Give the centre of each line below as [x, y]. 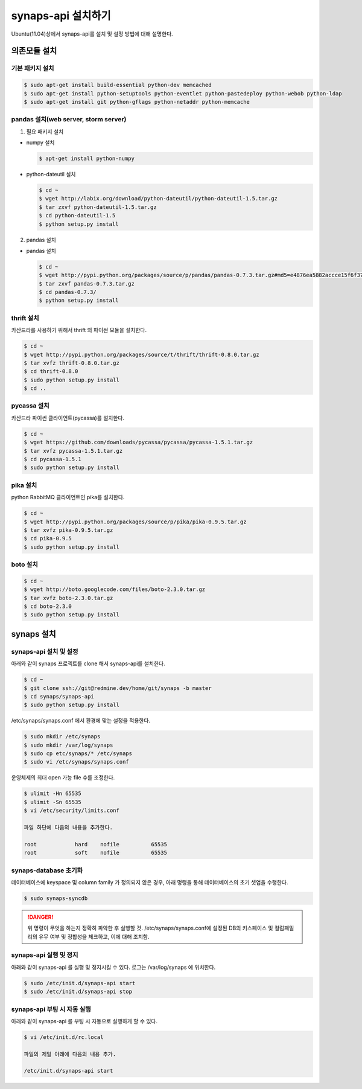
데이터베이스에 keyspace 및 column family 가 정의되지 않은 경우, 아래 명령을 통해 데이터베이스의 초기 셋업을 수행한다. [150, 882]
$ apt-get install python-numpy [87, 158]
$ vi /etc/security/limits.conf [72, 811]
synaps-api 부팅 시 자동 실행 [51, 1009]
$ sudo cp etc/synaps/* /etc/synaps [78, 754]
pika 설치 [24, 485]
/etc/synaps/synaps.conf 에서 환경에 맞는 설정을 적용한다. [81, 721]
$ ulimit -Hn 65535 [52, 794]
